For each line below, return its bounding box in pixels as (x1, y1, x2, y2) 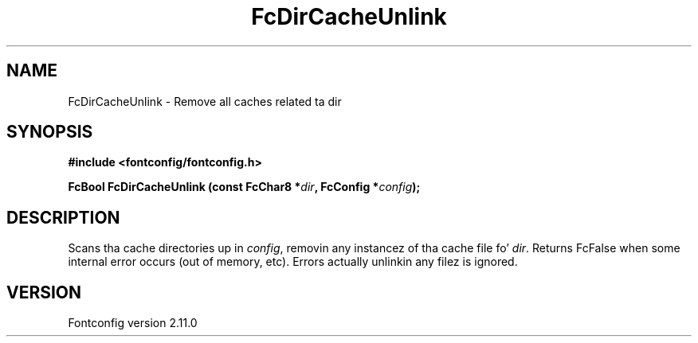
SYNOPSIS (6, 122, 93, 142)
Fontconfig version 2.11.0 (68, 316, 198, 330)
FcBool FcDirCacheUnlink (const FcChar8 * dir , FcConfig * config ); (68, 180, 421, 194)
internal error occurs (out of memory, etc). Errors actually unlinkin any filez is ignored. (68, 255, 518, 269)
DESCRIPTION (6, 207, 120, 228)
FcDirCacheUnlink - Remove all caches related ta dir (68, 94, 342, 108)
